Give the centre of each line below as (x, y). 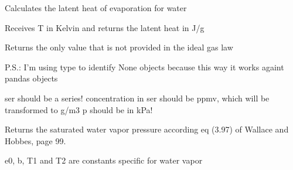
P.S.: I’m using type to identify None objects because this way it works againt (144, 67)
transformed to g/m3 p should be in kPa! (79, 109)
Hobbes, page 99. (35, 140)
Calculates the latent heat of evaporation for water (96, 8)
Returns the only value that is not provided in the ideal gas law (119, 47)
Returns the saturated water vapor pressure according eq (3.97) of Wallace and (147, 129)
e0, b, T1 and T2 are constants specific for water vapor (104, 160)
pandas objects (31, 78)
